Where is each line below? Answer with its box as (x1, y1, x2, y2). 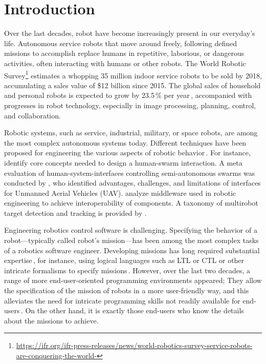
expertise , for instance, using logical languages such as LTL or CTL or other (4, 255, 245, 266)
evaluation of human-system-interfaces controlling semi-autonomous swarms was (4, 167, 255, 178)
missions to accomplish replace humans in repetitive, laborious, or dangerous (4, 48, 245, 58)
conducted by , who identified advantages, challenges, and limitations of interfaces (4, 177, 261, 188)
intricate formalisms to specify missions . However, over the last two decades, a (4, 265, 250, 275)
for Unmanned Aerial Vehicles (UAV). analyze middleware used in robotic (4, 187, 236, 198)
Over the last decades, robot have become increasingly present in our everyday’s (4, 28, 255, 38)
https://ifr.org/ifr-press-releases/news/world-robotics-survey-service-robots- (16, 340, 253, 351)
